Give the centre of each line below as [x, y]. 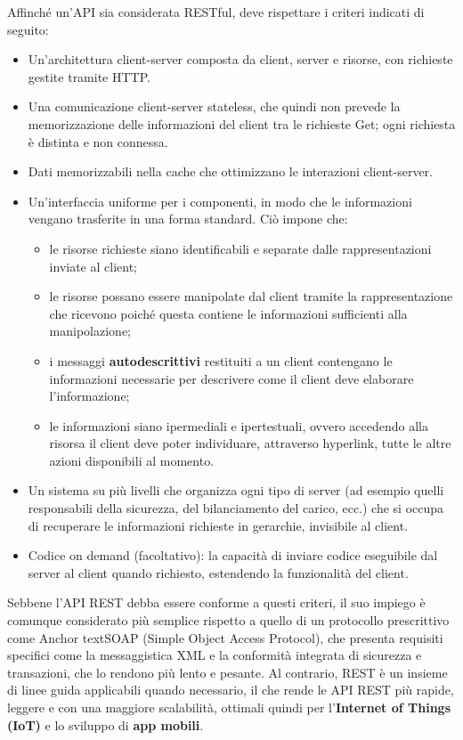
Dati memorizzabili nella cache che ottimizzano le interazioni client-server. [230, 171]
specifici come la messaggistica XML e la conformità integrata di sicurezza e [215, 655]
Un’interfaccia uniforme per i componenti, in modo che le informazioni [220, 201]
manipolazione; [90, 331]
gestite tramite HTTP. [89, 76]
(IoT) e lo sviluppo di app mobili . [106, 724]
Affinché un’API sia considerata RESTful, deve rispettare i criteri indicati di [216, 12]
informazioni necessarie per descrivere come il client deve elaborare [231, 378]
